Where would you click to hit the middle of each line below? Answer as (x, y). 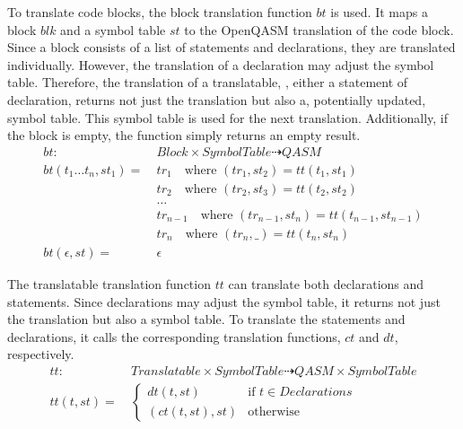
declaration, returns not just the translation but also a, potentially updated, (217, 99)
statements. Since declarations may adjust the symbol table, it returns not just (224, 301)
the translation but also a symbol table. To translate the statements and (206, 319)
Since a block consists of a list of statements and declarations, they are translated (231, 47)
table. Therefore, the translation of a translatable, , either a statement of (208, 82)
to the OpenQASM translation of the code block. (319, 29)
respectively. (41, 354)
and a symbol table (113, 29)
